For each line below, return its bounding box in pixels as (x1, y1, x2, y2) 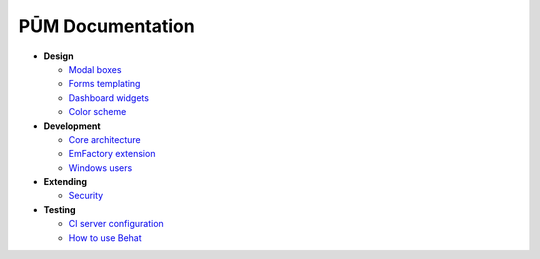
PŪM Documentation (18, 15, 195, 37)
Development (43, 120, 101, 132)
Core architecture (68, 133, 141, 145)
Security (68, 190, 104, 202)
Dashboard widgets (68, 91, 150, 104)
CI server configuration (68, 218, 164, 230)
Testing (43, 203, 76, 215)
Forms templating (68, 78, 141, 90)
